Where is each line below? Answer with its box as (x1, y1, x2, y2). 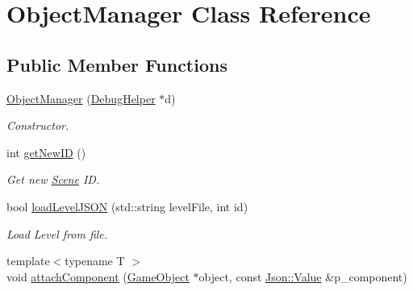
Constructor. (6, 117, 69, 134)
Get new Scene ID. (6, 171, 100, 188)
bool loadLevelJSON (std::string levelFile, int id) (6, 197, 248, 214)
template (6, 252, 50, 269)
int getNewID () (6, 143, 86, 160)
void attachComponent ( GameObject (6, 268, 190, 285)
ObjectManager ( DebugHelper (6, 89, 156, 106)
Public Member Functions (6, 52, 227, 77)
